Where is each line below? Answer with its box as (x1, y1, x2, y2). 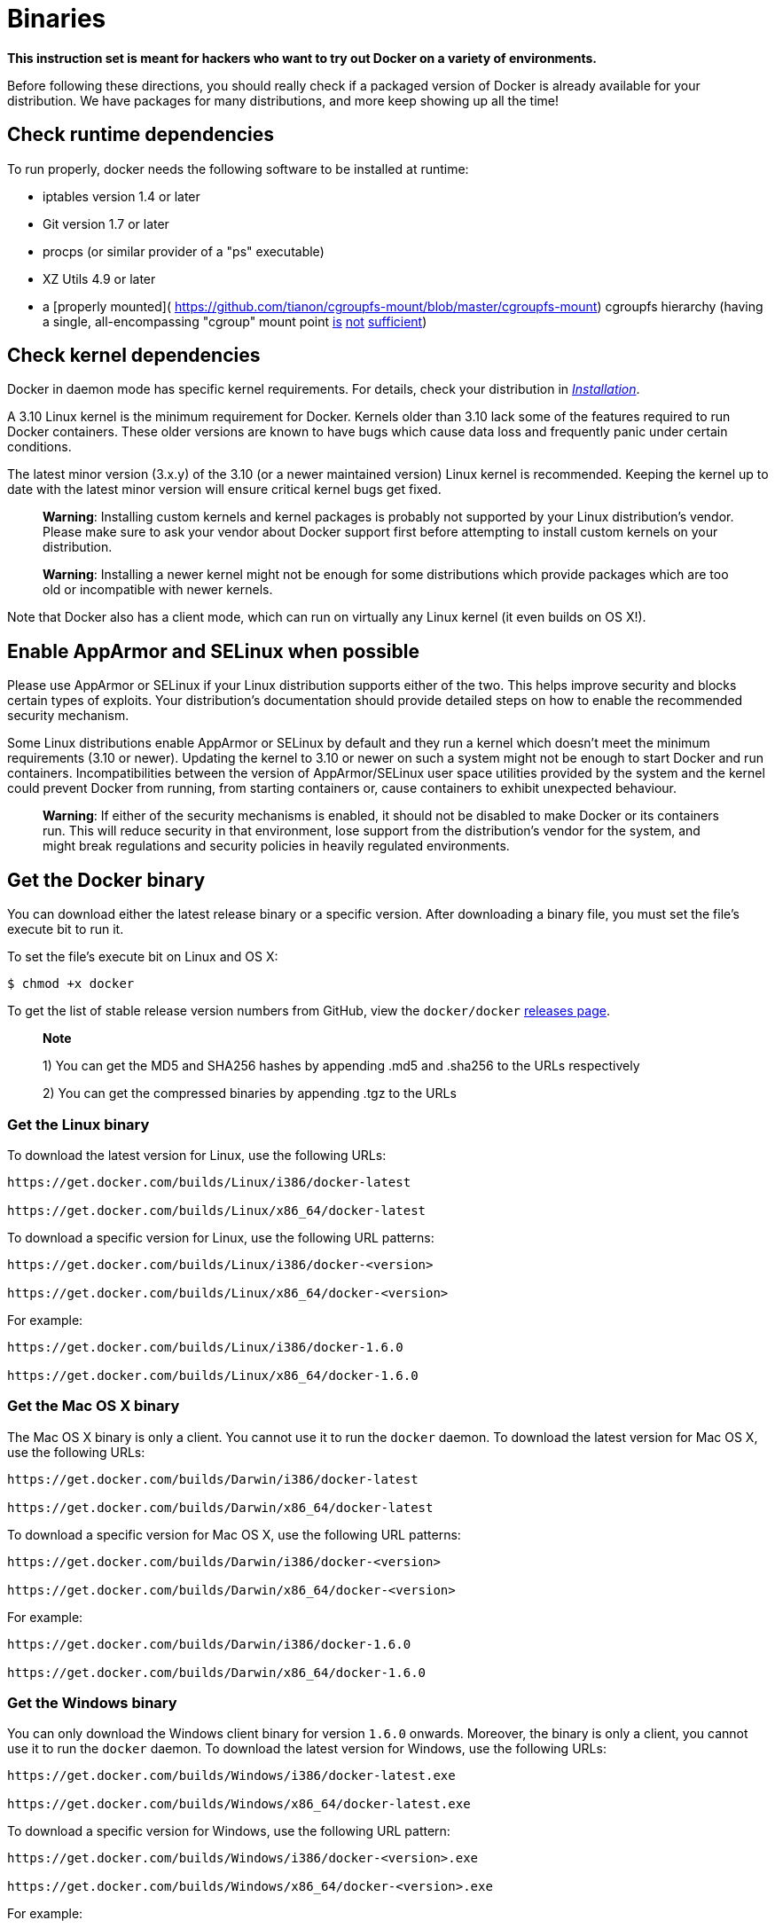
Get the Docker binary (7, 868, 206, 891)
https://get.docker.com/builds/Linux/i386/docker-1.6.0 (7, 1339, 403, 1354)
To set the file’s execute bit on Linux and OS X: (7, 949, 278, 965)
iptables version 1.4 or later (43, 188, 200, 204)
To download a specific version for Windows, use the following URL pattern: (7, 1823, 450, 1839)
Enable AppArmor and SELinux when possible (7, 639, 419, 662)
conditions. (7, 439, 72, 455)
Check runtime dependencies (7, 123, 275, 146)
